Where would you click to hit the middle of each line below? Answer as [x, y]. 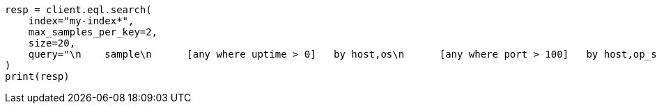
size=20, [52, 43]
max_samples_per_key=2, [93, 32]
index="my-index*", [81, 21]
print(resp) [37, 76]
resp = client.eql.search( [78, 10]
